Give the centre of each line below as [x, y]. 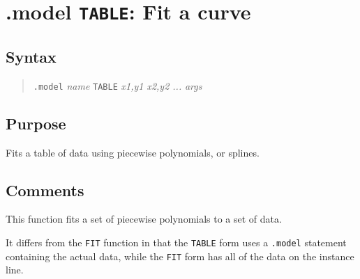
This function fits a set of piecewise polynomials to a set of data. [144, 219]
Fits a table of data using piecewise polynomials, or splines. [133, 152]
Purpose [36, 123]
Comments [45, 190]
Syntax [31, 56]
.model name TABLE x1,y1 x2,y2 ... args [118, 85]
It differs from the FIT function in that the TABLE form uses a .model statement [176, 242]
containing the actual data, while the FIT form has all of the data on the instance [180, 256]
